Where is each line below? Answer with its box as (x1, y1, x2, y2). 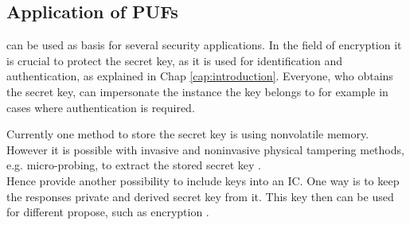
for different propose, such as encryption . (6, 204, 209, 220)
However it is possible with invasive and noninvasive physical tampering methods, (6, 141, 404, 157)
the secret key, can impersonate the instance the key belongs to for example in (6, 83, 389, 99)
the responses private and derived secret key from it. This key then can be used (6, 188, 394, 204)
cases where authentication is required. (6, 99, 195, 115)
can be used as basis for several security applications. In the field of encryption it (6, 37, 402, 53)
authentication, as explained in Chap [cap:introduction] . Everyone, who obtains (6, 68, 393, 84)
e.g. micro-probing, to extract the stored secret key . (6, 157, 261, 173)
